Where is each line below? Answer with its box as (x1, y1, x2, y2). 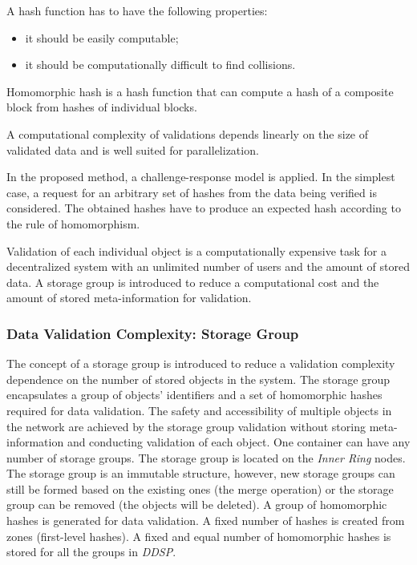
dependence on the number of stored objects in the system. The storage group (6, 370, 391, 387)
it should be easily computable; (25, 29, 179, 46)
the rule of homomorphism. (6, 215, 140, 232)
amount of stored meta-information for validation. (6, 289, 252, 306)
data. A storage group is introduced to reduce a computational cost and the (6, 273, 379, 290)
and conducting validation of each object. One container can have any (67, 434, 411, 450)
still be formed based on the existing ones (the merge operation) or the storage (6, 480, 394, 497)
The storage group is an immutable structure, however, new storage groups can (6, 465, 395, 482)
